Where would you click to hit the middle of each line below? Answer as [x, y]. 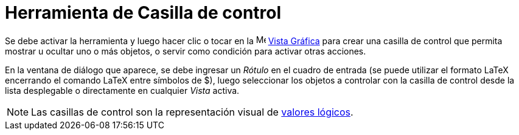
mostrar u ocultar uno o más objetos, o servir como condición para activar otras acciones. [186, 51]
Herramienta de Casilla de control [143, 13]
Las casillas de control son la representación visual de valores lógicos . [192, 112]
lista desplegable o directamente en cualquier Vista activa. [122, 90]
